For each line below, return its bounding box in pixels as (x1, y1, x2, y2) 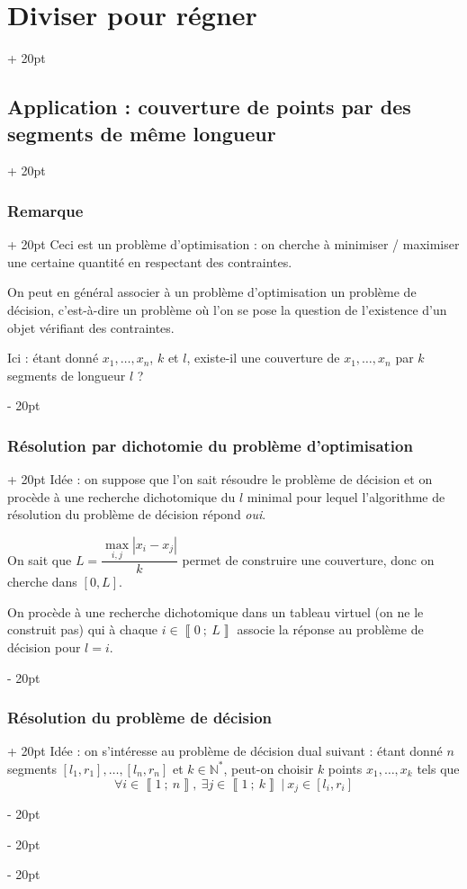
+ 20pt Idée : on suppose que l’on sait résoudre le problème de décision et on (7, 470, 433, 489)
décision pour (7, 637, 81, 656)
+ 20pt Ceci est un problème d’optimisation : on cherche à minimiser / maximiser (7, 235, 460, 254)
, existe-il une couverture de (186, 348, 340, 367)
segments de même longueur (7, 119, 276, 147)
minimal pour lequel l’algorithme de (247, 487, 445, 506)
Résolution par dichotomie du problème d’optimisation (7, 434, 413, 456)
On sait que (7, 550, 72, 569)
